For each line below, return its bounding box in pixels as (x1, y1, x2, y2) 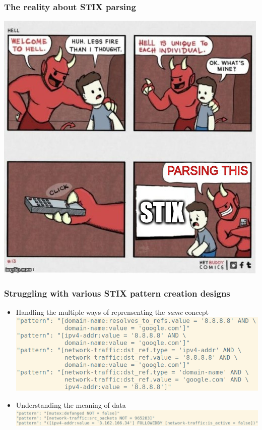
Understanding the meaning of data (16, 400, 126, 410)
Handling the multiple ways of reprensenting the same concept (16, 307, 209, 317)
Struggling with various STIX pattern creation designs (4, 286, 230, 299)
